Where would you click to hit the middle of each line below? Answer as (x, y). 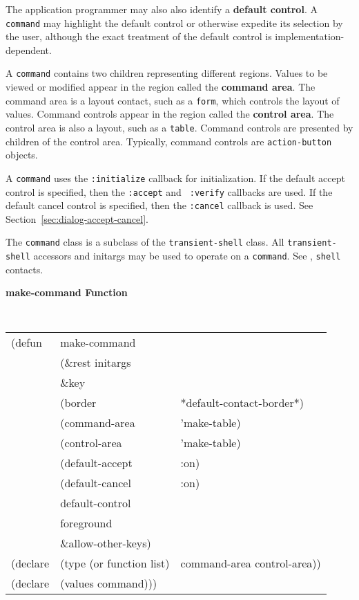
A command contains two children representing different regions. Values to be (167, 73)
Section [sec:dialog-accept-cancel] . (77, 218)
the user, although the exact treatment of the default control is (139, 36)
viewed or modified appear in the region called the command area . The (161, 87)
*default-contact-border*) (242, 402)
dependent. (29, 49)
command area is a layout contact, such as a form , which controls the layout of (173, 100)
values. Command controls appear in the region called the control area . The (170, 114)
